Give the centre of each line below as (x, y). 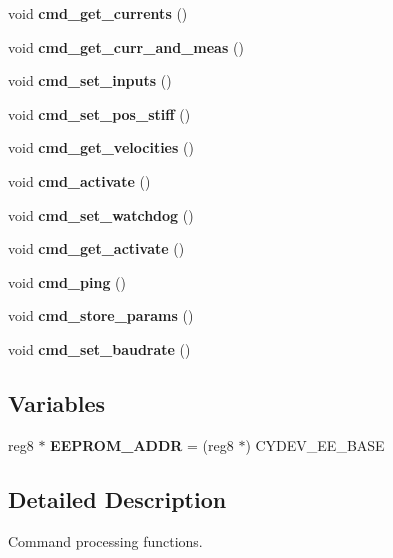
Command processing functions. (105, 540)
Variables (57, 402)
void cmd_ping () (67, 281)
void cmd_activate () (79, 180)
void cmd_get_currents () (98, 13)
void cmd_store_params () (101, 315)
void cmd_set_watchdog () (101, 214)
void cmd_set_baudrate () (99, 348)
